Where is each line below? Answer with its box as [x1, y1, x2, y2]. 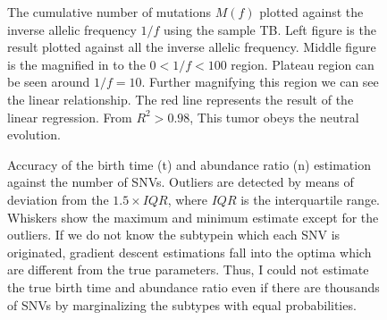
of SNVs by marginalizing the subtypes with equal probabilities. [7, 295, 357, 314]
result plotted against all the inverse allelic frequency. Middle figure [7, 38, 376, 56]
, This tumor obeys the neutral [189, 107, 359, 126]
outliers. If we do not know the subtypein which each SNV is [7, 225, 341, 244]
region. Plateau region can [231, 55, 374, 73]
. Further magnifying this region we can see [141, 72, 379, 91]
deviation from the [7, 189, 109, 208]
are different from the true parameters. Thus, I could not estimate [7, 260, 369, 279]
